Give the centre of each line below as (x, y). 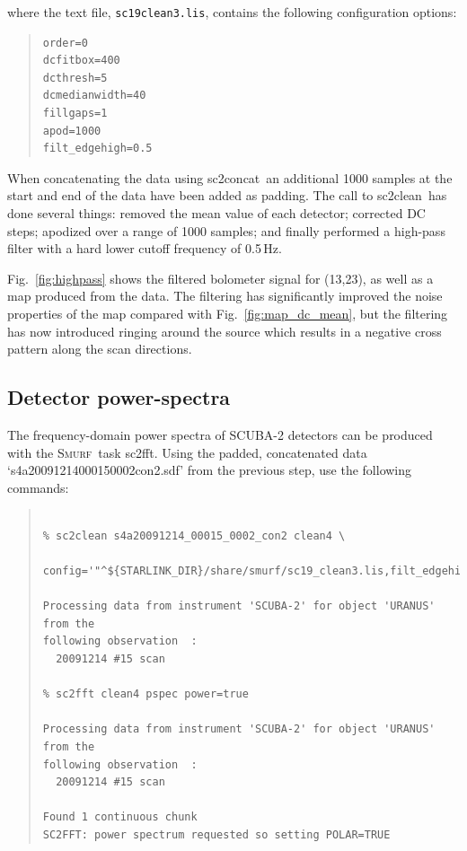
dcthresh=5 (75, 78)
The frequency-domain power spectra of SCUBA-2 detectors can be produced (220, 434)
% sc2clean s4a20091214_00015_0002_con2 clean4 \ (194, 535)
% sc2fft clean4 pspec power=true (145, 694)
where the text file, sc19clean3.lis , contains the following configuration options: (232, 12)
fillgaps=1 (75, 114)
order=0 (65, 43)
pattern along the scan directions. (100, 349)
